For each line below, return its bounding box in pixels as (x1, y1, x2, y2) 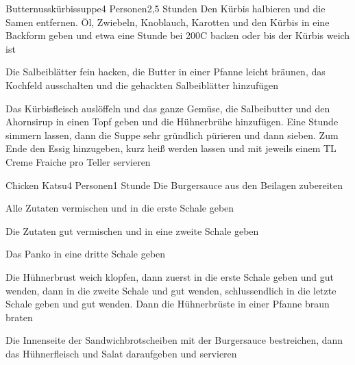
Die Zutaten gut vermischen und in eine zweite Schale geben (5, 223, 259, 238)
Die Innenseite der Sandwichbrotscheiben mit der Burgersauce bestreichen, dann (5, 333, 343, 347)
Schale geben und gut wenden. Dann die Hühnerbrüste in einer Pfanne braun (5, 297, 330, 311)
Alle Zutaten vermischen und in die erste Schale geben (5, 201, 234, 215)
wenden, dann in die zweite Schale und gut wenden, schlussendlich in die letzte (5, 283, 336, 297)
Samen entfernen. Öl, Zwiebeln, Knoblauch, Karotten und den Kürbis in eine (5, 14, 330, 29)
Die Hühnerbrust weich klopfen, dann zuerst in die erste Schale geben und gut (5, 269, 334, 284)
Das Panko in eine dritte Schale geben (5, 247, 166, 261)
